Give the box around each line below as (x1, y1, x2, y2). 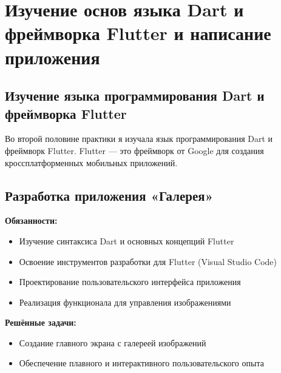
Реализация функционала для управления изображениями (19, 295, 231, 308)
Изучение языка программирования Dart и (5, 86, 265, 105)
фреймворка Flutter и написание (5, 21, 271, 45)
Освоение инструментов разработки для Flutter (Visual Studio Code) (19, 255, 277, 267)
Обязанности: (5, 214, 58, 227)
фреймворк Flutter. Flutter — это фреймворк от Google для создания (5, 144, 264, 156)
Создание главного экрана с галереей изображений (19, 336, 206, 349)
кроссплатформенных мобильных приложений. (5, 156, 178, 169)
